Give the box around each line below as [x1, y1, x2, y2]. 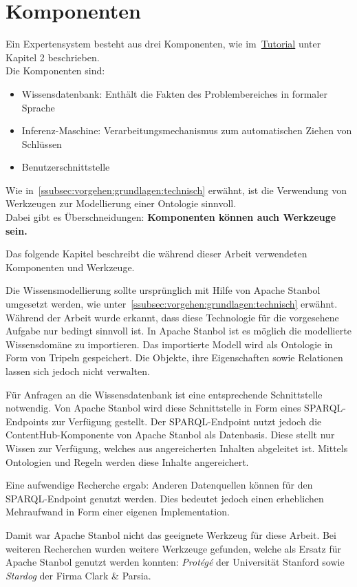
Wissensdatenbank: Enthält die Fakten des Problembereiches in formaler [21, 86, 327, 100]
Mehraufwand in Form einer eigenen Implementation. [6, 504, 230, 519]
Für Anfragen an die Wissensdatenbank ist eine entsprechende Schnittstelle [6, 387, 323, 401]
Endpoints [6, 414, 49, 428]
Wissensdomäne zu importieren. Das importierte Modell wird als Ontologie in [6, 337, 333, 351]
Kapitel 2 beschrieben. [6, 50, 100, 64]
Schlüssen [21, 136, 62, 151]
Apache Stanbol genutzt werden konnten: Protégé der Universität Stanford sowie [6, 555, 345, 569]
